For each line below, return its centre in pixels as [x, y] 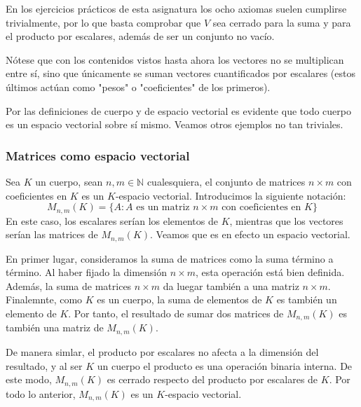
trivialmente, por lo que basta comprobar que [103, 22]
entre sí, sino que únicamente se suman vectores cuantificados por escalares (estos [180, 73]
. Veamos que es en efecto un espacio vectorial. [250, 234]
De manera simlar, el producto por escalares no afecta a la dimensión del [162, 351]
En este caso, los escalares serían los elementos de [112, 220]
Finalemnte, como [44, 299]
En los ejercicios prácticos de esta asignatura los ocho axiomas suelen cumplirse [176, 8]
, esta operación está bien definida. [270, 272]
